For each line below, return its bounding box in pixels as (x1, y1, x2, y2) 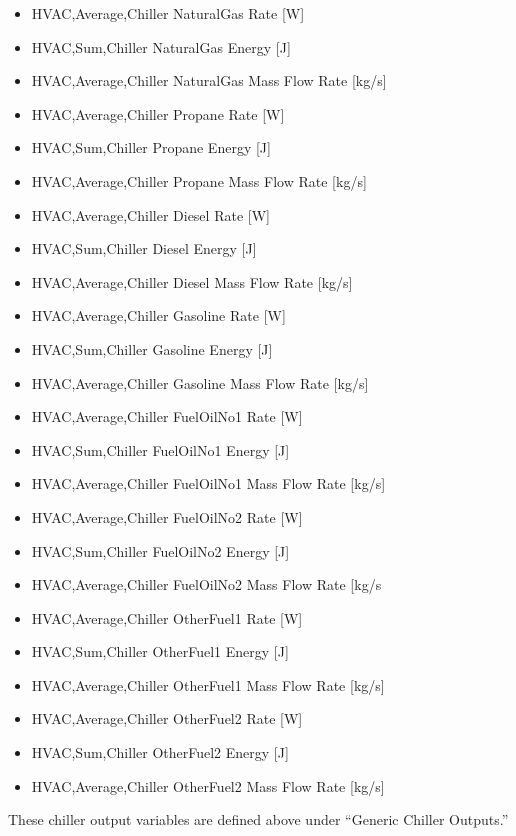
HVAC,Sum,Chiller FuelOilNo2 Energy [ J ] (31, 540, 290, 561)
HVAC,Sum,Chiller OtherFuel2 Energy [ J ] (31, 742, 289, 763)
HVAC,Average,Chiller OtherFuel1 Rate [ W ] (31, 607, 303, 628)
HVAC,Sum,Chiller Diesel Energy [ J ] (31, 238, 257, 259)
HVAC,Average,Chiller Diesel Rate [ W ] (31, 204, 270, 225)
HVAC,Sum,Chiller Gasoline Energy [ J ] (31, 338, 273, 359)
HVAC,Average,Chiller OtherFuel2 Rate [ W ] (31, 708, 303, 729)
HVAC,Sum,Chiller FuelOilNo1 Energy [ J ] (31, 439, 290, 460)
